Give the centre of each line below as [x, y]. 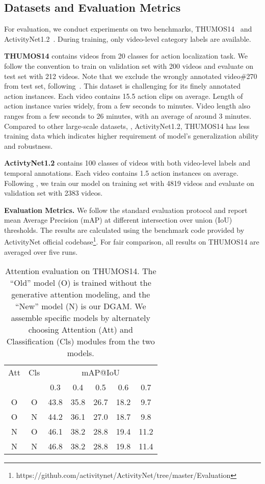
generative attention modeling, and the [81, 294]
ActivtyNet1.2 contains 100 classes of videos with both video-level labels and [127, 163]
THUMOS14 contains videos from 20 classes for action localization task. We [126, 56]
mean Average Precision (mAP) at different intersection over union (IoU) [118, 220]
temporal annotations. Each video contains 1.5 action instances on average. [121, 172]
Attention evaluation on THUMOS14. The [81, 271]
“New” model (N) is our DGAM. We [81, 306]
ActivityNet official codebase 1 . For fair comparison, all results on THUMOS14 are [132, 241]
